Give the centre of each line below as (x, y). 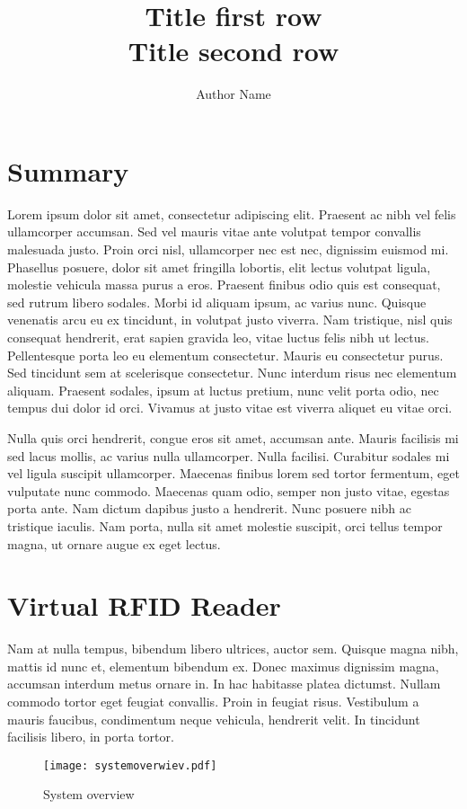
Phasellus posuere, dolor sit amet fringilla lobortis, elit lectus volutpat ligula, (219, 267)
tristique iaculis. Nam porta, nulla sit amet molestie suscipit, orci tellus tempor (225, 525)
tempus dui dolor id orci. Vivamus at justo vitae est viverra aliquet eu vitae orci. (230, 408)
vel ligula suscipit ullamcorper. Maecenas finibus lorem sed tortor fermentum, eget (233, 473)
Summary (68, 170)
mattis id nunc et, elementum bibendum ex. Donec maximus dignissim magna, (223, 666)
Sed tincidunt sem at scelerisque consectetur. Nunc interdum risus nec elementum (232, 373)
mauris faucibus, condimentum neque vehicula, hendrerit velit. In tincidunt (214, 719)
